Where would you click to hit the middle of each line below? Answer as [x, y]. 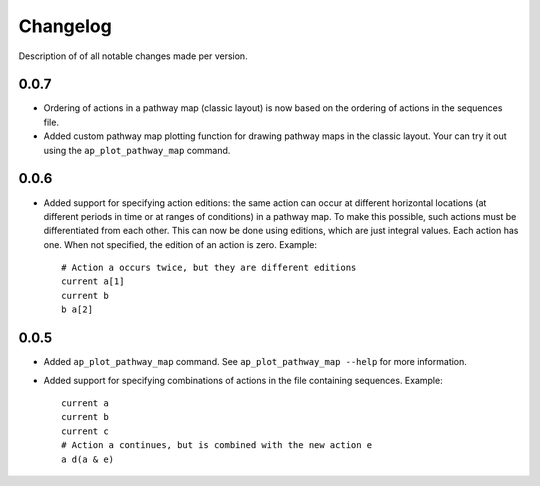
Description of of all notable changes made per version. [133, 56]
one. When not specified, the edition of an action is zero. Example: [180, 244]
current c [85, 431]
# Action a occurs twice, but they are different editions [209, 268]
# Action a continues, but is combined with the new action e [217, 445]
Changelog [65, 26]
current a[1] [93, 281]
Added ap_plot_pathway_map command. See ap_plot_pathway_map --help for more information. [255, 362]
